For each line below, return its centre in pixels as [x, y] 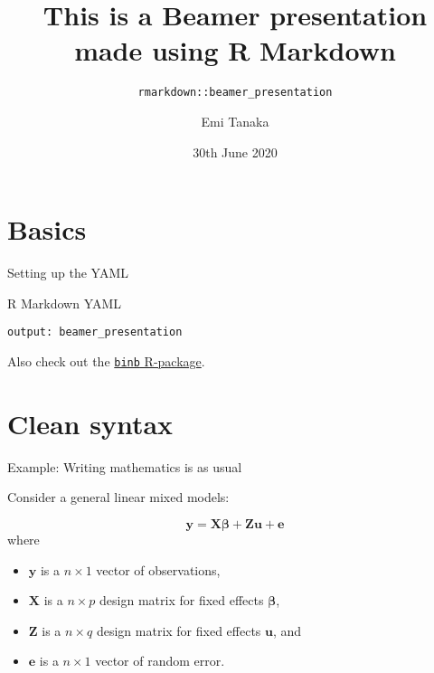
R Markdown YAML [65, 303]
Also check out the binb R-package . [106, 360]
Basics [47, 229]
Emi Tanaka [235, 121]
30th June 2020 [235, 152]
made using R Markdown [235, 50]
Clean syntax [90, 423]
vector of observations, [158, 569]
